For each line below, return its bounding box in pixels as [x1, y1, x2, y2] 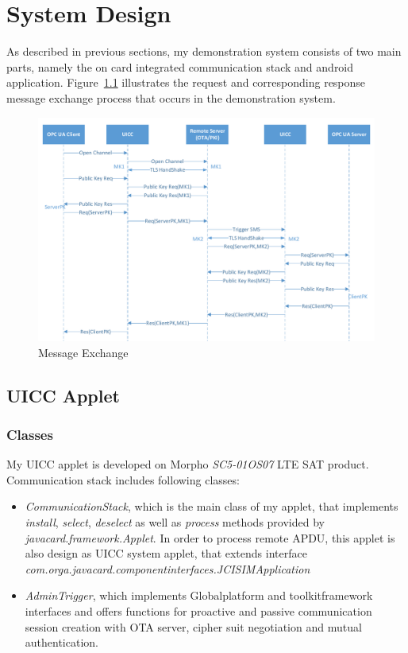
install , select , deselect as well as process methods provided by [25, 514, 325, 531]
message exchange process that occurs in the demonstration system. [6, 89, 336, 106]
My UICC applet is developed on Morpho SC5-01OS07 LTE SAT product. [6, 456, 369, 472]
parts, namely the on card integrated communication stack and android [6, 58, 354, 75]
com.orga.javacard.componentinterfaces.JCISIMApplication [25, 560, 310, 577]
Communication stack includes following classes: [6, 471, 240, 488]
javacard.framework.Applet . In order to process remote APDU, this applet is [25, 529, 395, 546]
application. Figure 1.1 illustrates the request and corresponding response [6, 74, 366, 91]
